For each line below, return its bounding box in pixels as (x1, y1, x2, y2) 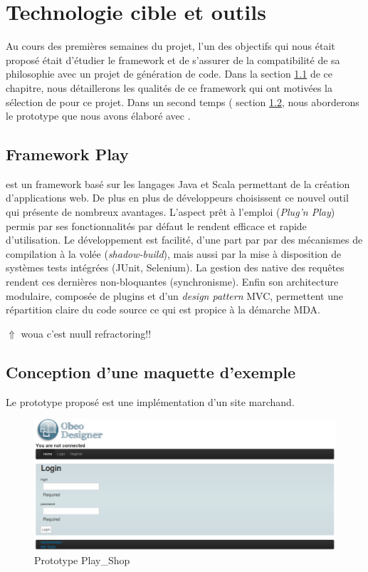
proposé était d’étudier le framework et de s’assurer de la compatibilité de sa (6, 52, 340, 67)
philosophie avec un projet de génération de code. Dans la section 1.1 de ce (6, 66, 332, 81)
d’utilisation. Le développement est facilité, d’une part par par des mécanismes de (6, 232, 363, 247)
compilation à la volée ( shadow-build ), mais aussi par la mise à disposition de (6, 246, 342, 261)
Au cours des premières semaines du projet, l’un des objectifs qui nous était (6, 38, 335, 53)
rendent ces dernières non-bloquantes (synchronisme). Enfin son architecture (6, 274, 339, 289)
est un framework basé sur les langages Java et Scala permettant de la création (6, 176, 350, 191)
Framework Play (6, 143, 129, 165)
